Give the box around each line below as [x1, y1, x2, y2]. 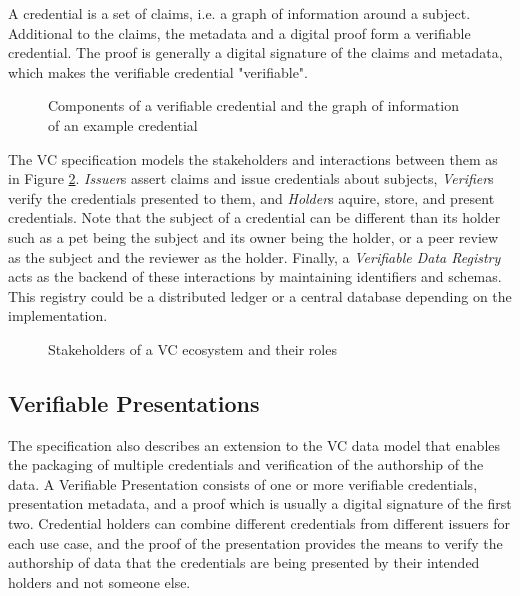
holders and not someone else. [8, 571, 191, 592]
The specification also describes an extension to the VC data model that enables [8, 434, 501, 455]
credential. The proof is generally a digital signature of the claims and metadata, [8, 42, 503, 63]
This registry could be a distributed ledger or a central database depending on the [8, 285, 512, 306]
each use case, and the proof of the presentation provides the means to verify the [8, 532, 503, 553]
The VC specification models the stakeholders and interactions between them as [8, 148, 498, 169]
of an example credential [48, 114, 198, 135]
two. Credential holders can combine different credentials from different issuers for [8, 513, 510, 534]
